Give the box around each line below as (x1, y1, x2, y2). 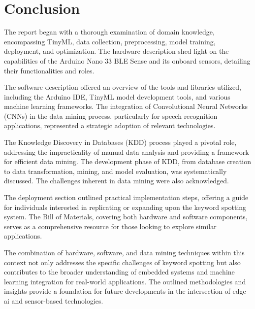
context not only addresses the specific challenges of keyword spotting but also (4, 257, 241, 267)
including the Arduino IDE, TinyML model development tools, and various (4, 91, 230, 102)
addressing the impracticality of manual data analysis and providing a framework (4, 146, 249, 157)
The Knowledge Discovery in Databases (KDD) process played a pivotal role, (4, 137, 237, 147)
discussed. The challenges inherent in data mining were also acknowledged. (4, 175, 229, 186)
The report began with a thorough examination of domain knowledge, (4, 27, 215, 37)
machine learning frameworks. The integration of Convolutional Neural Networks (4, 101, 248, 111)
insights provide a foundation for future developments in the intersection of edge (4, 286, 246, 296)
